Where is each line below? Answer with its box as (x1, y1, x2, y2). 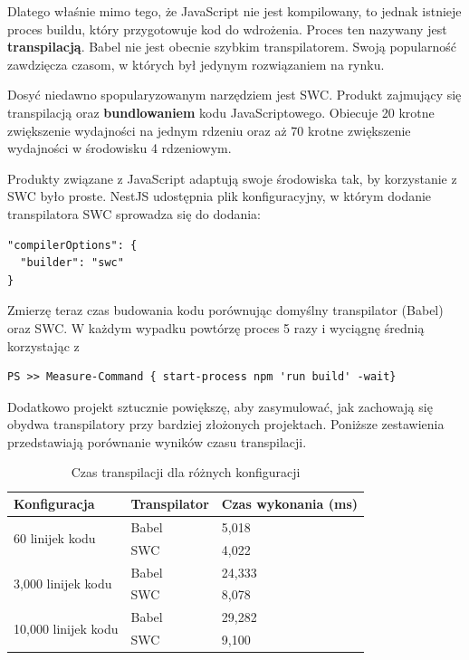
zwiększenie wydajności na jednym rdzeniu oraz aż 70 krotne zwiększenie (7, 120, 411, 139)
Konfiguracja (14, 494, 95, 513)
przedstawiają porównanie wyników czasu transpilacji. (7, 432, 307, 451)
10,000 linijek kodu (14, 618, 119, 637)
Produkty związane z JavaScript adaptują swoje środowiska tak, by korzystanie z (7, 168, 457, 187)
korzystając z (7, 336, 80, 355)
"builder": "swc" (20, 256, 124, 270)
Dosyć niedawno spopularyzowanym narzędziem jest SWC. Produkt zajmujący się (7, 85, 462, 104)
